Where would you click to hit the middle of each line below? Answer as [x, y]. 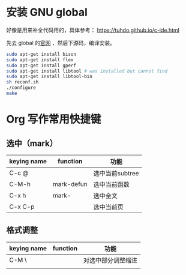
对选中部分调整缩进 [110, 260]
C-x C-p [22, 207]
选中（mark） [32, 143]
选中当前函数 [112, 184]
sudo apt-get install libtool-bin [49, 77]
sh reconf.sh [22, 82]
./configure [21, 88]
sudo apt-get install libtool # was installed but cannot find [87, 71]
